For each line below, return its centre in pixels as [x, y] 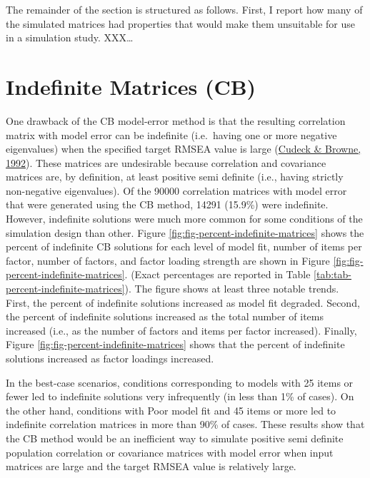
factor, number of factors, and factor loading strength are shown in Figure [168, 260]
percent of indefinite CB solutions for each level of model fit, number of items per [184, 246]
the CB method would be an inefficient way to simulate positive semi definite [175, 438]
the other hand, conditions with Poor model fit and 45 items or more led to [171, 410]
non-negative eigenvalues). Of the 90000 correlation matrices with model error [176, 190]
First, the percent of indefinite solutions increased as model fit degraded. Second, [183, 302]
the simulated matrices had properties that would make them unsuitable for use [180, 23]
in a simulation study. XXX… [70, 37]
